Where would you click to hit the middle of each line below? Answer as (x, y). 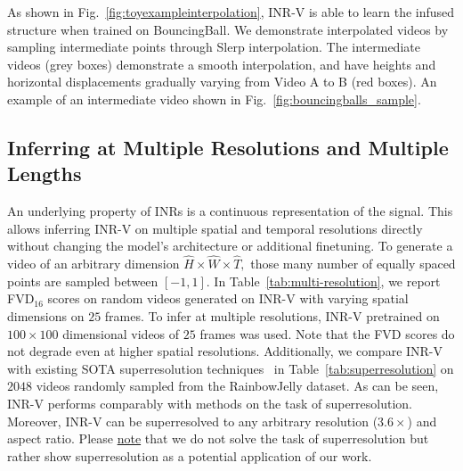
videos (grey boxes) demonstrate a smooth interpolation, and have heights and (222, 64)
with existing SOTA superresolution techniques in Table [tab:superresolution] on (231, 368)
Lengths (45, 174)
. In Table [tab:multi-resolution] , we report (323, 281)
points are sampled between (83, 281)
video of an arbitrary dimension (93, 264)
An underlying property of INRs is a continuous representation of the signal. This (230, 211)
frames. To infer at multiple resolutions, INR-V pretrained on (272, 315)
